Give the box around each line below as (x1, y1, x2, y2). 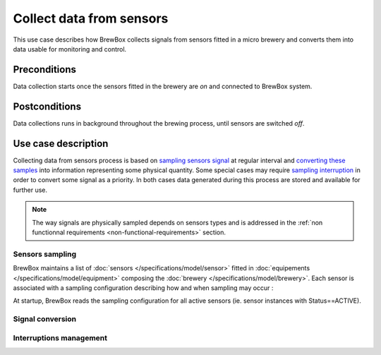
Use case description (13, 138, 109, 150)
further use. (13, 186, 48, 194)
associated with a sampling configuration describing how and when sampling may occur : (13, 283, 274, 292)
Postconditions (13, 100, 81, 112)
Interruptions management (13, 332, 108, 342)
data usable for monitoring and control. (13, 44, 127, 53)
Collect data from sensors (13, 11, 169, 26)
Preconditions (13, 64, 77, 76)
